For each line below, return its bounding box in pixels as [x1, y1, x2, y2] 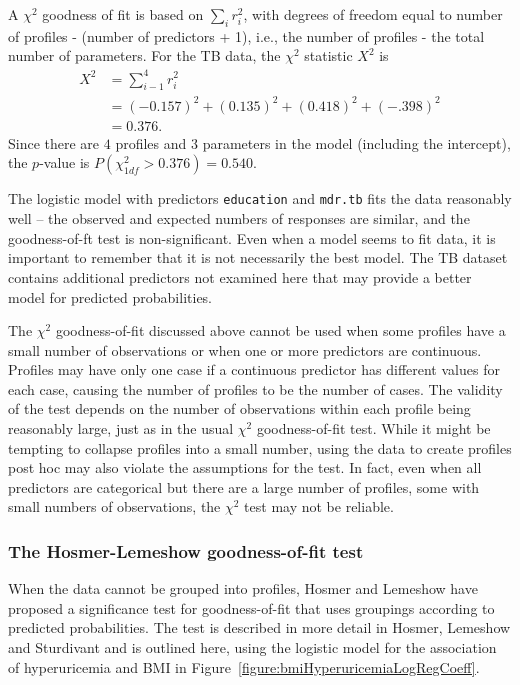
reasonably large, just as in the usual [8, 418, 234, 439]
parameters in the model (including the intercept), [202, 132, 511, 153]
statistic [304, 45, 353, 66]
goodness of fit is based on [42, 4, 204, 24]
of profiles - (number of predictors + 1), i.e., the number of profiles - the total [8, 25, 485, 46]
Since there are [8, 132, 100, 153]
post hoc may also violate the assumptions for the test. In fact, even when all [8, 457, 482, 478]
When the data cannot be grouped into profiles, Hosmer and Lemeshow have [8, 578, 478, 599]
